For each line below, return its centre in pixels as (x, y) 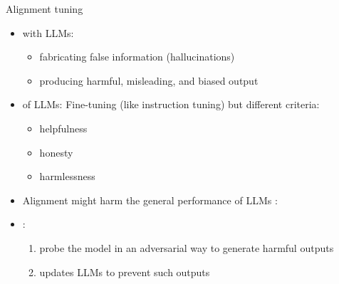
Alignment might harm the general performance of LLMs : (150, 200)
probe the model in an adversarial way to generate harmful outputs (187, 247)
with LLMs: (48, 32)
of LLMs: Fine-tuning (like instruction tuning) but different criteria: (171, 104)
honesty (56, 152)
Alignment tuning (45, 9)
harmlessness (67, 176)
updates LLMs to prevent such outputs (125, 272)
